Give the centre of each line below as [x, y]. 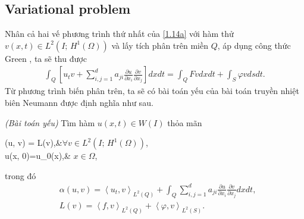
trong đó [21, 175]
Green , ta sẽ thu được [46, 58]
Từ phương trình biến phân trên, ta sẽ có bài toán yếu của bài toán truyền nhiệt [152, 91]
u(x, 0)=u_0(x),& [38, 156]
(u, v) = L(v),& [34, 143]
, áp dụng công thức [254, 45]
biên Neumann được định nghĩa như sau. [79, 103]
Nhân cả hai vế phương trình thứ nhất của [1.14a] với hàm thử [119, 34]
